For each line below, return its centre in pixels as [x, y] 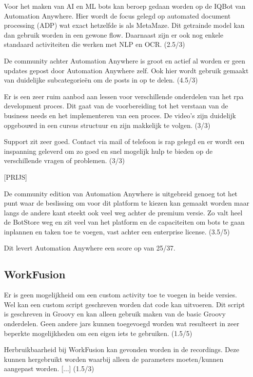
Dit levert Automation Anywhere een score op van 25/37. [90, 248]
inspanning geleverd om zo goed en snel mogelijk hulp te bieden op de [108, 151]
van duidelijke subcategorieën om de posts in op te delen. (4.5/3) [101, 80]
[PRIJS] [16, 177]
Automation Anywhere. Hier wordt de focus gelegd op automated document [117, 15]
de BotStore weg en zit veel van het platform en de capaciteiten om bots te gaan [124, 222]
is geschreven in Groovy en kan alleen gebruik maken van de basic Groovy [115, 314]
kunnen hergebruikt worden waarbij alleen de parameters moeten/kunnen [114, 359]
